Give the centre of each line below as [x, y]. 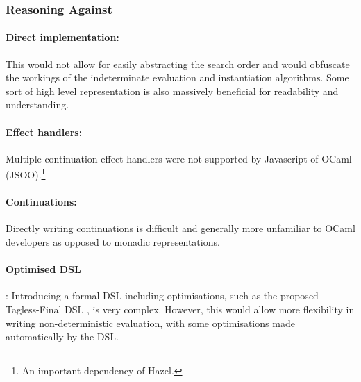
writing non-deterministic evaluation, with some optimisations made [150, 323]
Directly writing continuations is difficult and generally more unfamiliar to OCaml [180, 228]
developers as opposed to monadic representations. [113, 242]
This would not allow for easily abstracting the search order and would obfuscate [178, 64]
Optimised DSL [43, 269]
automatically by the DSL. [62, 337]
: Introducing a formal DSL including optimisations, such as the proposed [162, 296]
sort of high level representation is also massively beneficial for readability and [172, 91]
